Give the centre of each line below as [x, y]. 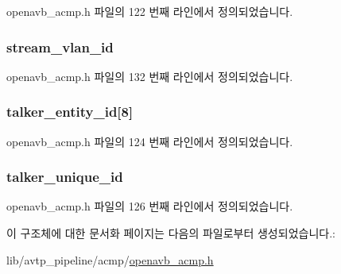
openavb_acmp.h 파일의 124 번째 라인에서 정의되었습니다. [150, 141]
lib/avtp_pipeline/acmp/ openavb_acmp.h [110, 259]
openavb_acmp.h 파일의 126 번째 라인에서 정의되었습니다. [150, 206]
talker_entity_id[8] [70, 112]
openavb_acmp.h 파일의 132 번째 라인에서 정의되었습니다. [150, 76]
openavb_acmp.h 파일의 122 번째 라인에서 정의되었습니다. [150, 11]
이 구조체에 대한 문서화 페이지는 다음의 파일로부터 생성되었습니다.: [171, 233]
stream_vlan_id [60, 46]
